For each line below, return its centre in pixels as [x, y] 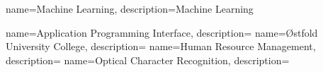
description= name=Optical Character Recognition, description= [148, 60]
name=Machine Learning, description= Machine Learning [130, 8]
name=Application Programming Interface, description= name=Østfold [162, 32]
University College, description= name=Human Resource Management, [161, 46]
